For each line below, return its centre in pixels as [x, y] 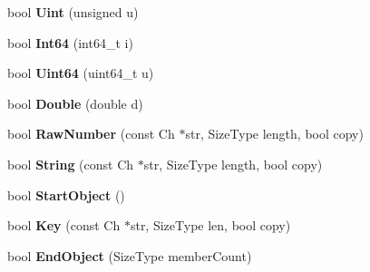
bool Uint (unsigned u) [73, 12]
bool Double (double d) [75, 103]
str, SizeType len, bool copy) [210, 225]
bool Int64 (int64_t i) [70, 42]
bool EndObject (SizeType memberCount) [130, 255]
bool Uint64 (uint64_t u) [81, 73]
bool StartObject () [66, 194]
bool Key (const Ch [64, 225]
